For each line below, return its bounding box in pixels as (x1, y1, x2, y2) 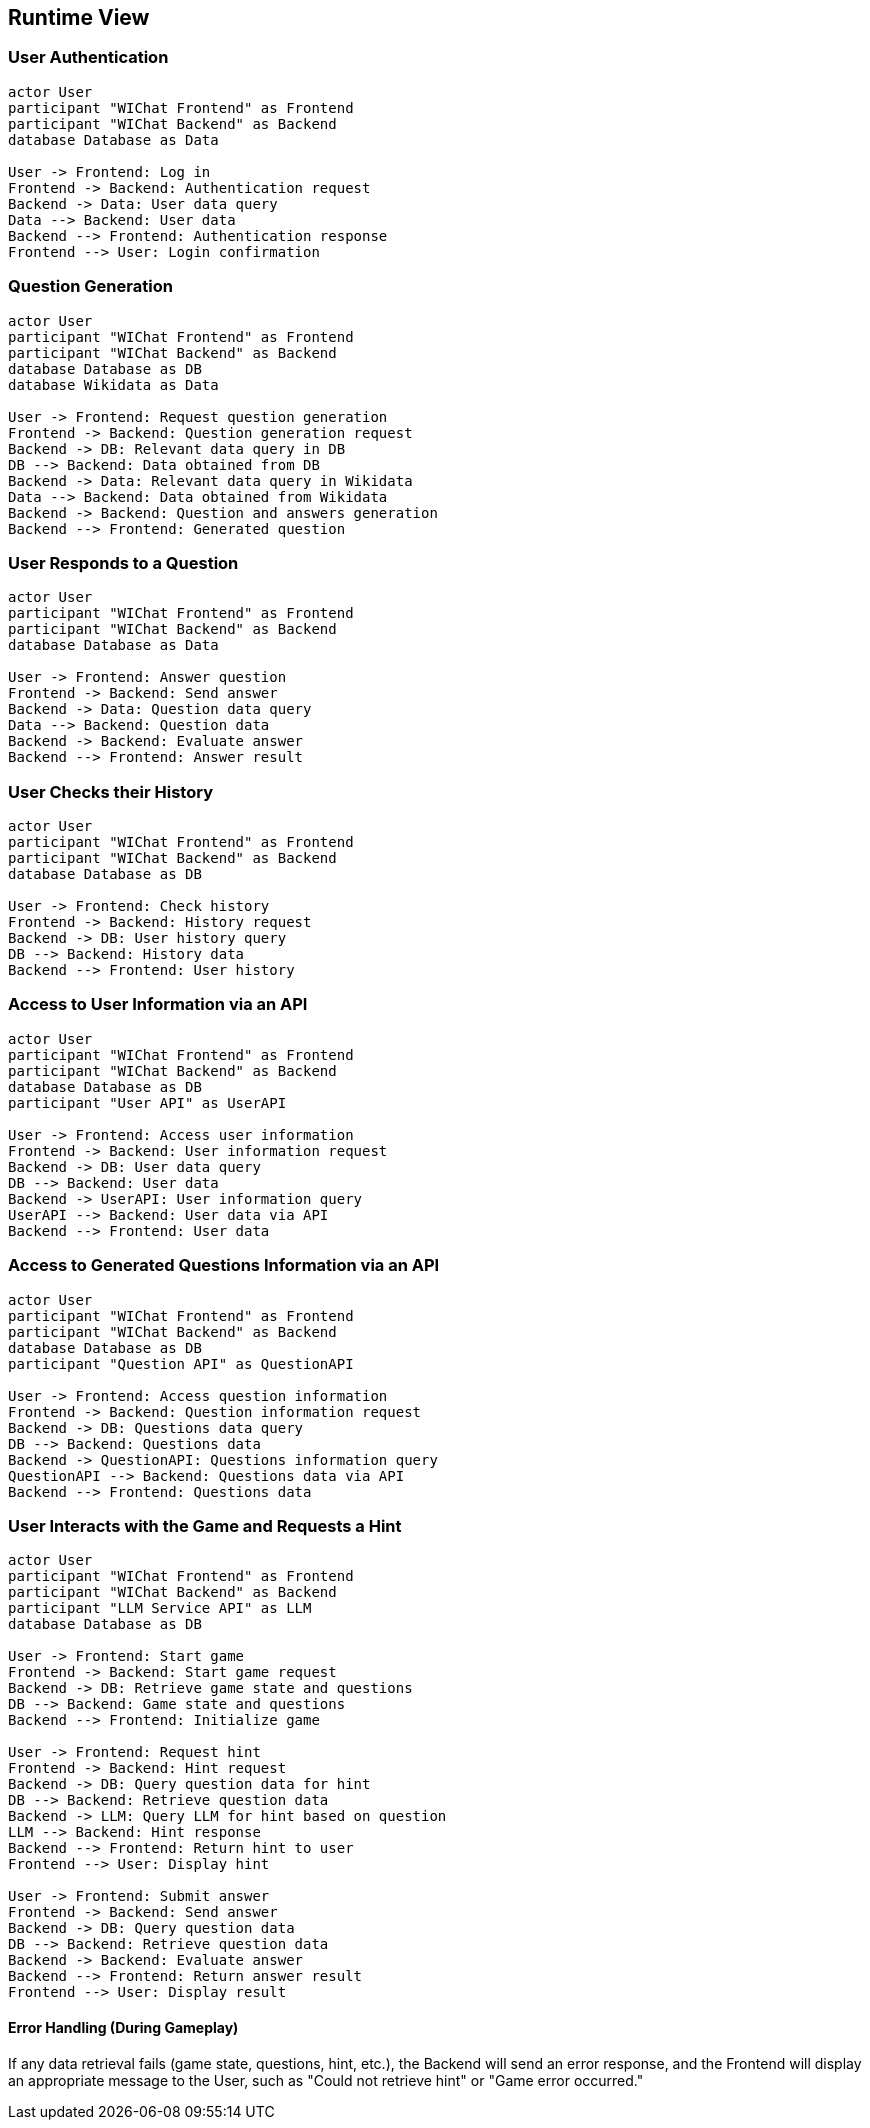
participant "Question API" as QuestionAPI (8, 1355, 354, 1372)
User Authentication (8, 47, 169, 68)
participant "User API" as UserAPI (8, 1094, 287, 1111)
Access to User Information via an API (8, 994, 308, 1015)
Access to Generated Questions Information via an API (8, 1255, 440, 1276)
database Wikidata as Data (8, 376, 219, 393)
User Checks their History (8, 781, 213, 802)
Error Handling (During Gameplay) (8, 2018, 239, 2036)
